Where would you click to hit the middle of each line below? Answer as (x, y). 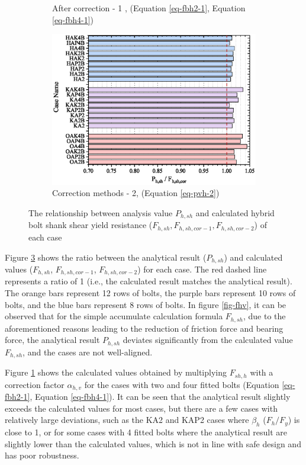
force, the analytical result (52, 340)
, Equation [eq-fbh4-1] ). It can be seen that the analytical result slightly (160, 397)
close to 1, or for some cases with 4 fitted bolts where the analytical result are (146, 432)
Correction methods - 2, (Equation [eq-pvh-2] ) (136, 193)
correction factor (35, 384)
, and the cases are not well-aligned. (88, 352)
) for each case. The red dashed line (202, 269)
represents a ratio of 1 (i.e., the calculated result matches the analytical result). (149, 281)
